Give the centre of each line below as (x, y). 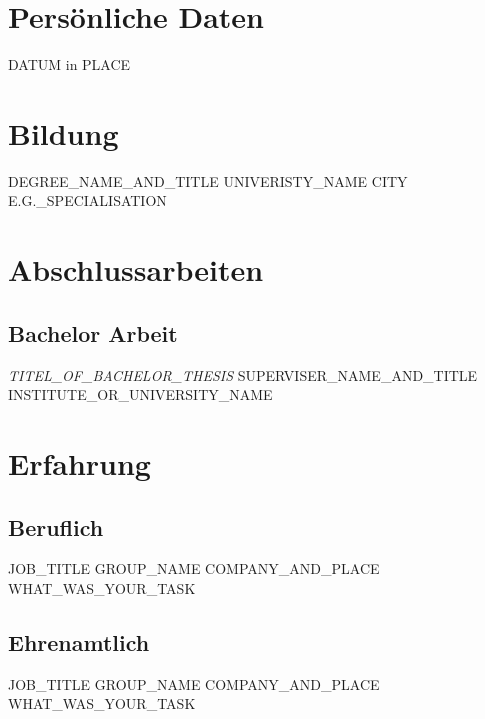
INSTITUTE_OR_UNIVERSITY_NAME (140, 394)
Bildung (63, 132)
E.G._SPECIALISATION (87, 200)
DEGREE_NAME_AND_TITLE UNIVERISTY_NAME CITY (208, 180)
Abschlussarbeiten (136, 269)
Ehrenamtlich (79, 641)
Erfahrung (79, 462)
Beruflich (56, 526)
